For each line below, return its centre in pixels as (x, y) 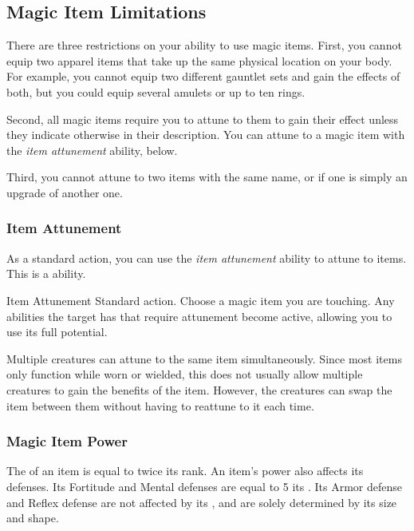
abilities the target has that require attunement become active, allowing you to (199, 316)
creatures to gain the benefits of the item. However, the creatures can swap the (199, 389)
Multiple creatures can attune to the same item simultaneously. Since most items (204, 358)
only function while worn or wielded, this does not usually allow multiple (185, 374)
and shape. (33, 518)
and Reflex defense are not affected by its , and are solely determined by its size (202, 502)
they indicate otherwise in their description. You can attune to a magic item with (206, 135)
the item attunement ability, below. (92, 150)
